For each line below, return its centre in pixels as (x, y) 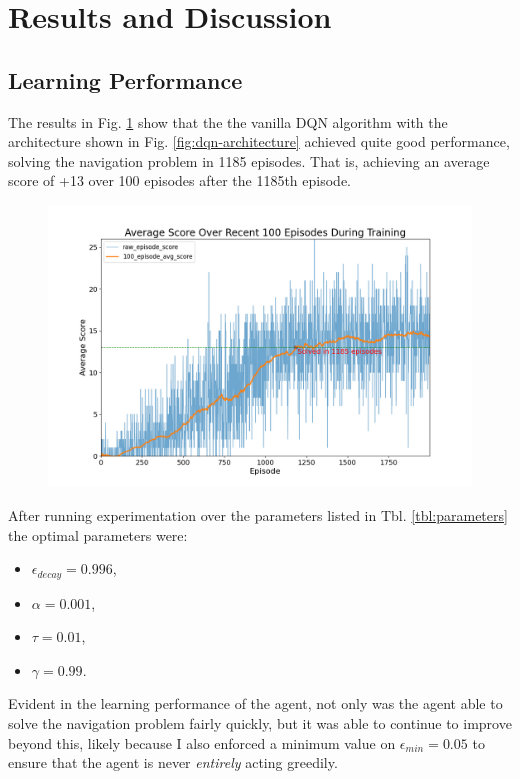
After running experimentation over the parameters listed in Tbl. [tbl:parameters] (258, 514)
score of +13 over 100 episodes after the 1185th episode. (179, 180)
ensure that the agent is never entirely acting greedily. (173, 762)
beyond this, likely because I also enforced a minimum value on (202, 742)
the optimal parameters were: (98, 534)
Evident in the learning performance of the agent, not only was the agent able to (255, 703)
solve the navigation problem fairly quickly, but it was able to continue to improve (260, 722)
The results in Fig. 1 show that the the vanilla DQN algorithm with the (228, 121)
